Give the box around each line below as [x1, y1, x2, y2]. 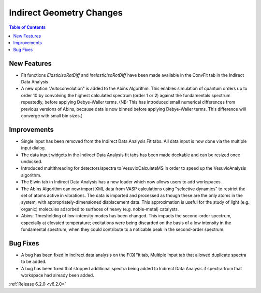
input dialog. [21, 145, 46, 151]
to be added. [21, 259, 47, 264]
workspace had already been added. [21, 272, 94, 278]
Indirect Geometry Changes [9, 7, 123, 18]
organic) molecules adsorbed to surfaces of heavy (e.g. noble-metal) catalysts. [21, 206, 179, 212]
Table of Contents [9, 24, 46, 30]
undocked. [21, 159, 43, 164]
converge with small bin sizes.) [21, 113, 83, 118]
